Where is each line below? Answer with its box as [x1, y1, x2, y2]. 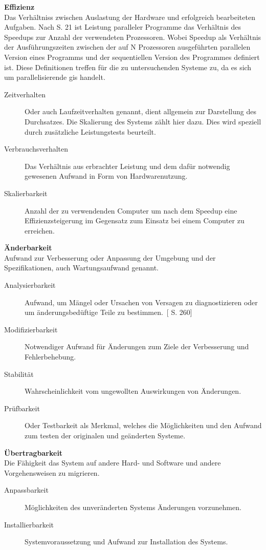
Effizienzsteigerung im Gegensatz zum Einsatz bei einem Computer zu [25, 215, 245, 226]
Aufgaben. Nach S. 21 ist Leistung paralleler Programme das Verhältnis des [4, 22, 241, 32]
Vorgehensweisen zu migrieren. [4, 467, 100, 478]
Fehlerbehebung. [25, 351, 76, 362]
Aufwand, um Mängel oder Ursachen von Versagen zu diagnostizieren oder [25, 297, 258, 307]
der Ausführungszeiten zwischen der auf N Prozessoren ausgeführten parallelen [4, 41, 251, 52]
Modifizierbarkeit [4, 324, 58, 334]
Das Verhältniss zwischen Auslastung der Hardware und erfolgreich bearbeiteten [4, 11, 255, 22]
